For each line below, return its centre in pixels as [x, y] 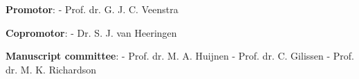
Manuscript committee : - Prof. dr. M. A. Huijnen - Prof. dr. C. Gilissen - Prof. [180, 56]
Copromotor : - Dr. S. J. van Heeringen [91, 32]
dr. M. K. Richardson [51, 69]
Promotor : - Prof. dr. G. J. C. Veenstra [92, 9]
